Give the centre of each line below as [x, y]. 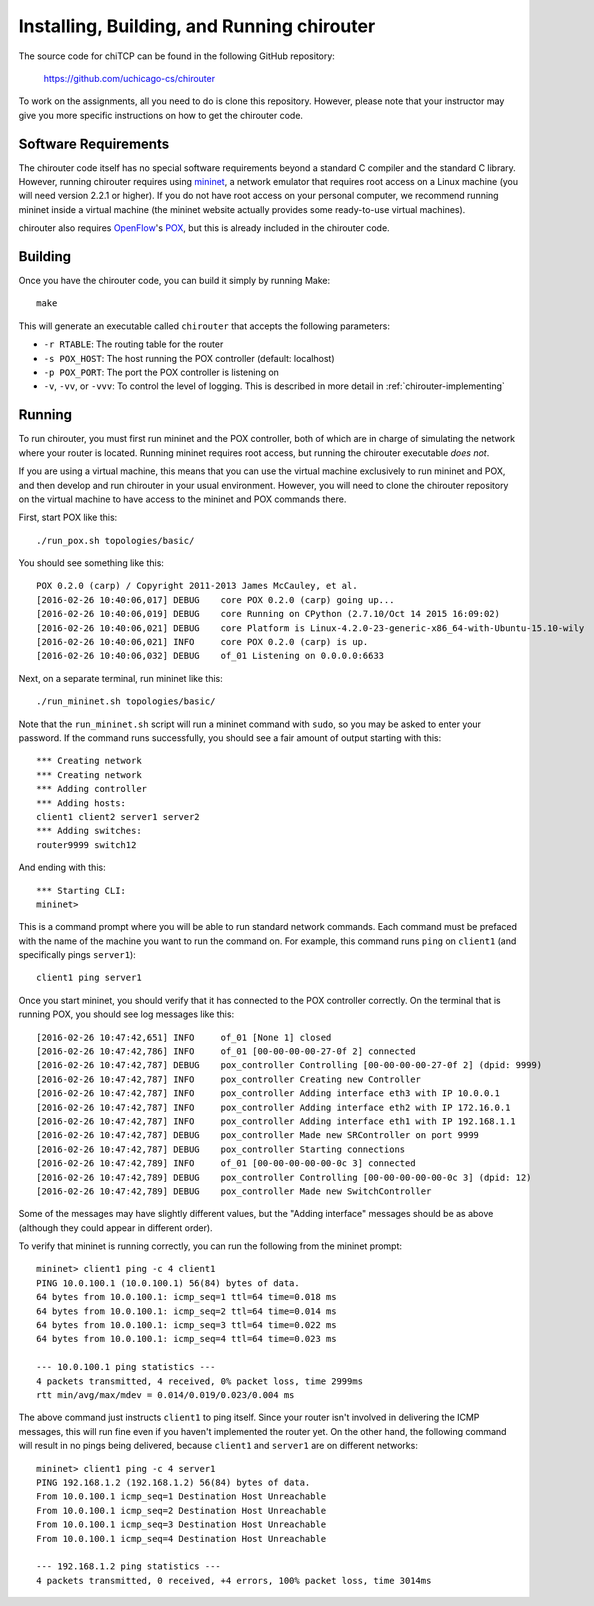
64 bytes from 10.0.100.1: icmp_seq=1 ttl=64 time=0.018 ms [186, 1297]
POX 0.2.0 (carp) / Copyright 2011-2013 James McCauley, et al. [197, 586]
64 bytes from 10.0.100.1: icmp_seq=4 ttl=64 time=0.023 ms [186, 1339]
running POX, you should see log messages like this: [126, 1014]
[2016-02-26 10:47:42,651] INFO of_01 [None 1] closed [184, 1037]
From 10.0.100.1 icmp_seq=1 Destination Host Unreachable [181, 1496]
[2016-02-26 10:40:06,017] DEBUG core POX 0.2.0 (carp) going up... [215, 599]
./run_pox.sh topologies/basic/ [115, 540]
